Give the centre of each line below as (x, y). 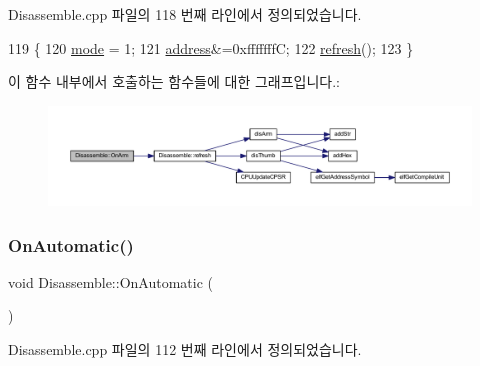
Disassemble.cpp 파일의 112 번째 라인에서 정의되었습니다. (185, 348)
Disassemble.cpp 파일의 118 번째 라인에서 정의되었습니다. (185, 14)
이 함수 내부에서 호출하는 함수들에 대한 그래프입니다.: (174, 81)
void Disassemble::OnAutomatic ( (110, 281)
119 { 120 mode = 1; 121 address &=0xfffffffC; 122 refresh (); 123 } (211, 47)
